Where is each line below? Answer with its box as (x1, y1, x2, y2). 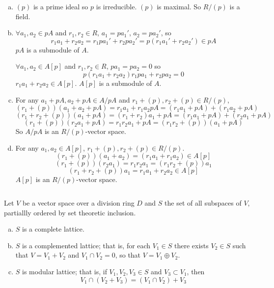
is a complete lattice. (22, 224, 84, 234)
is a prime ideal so (33, 1, 88, 11)
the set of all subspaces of (164, 197, 242, 208)
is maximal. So (157, 1, 201, 11)
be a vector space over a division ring (22, 197, 135, 208)
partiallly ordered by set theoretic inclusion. (4, 207, 136, 217)
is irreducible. (96, 1, 137, 11)
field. (15, 11, 30, 21)
